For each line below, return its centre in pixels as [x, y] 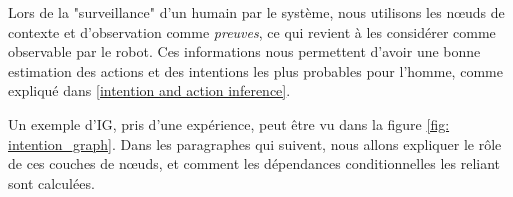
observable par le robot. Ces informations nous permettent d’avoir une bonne [244, 51]
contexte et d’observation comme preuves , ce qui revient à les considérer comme [252, 31]
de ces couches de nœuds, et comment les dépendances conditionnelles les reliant [254, 163]
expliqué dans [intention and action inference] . [149, 90]
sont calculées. [51, 182]
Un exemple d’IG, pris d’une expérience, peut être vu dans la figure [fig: [229, 123]
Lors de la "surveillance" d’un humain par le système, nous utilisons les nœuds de [256, 12]
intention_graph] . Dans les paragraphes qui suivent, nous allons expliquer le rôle [255, 143]
